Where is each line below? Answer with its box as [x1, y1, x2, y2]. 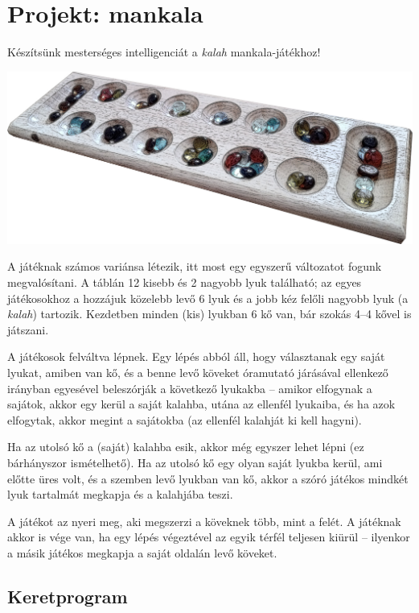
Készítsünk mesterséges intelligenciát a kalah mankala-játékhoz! [7, 43, 321, 60]
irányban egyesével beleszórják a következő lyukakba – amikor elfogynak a [7, 379, 372, 396]
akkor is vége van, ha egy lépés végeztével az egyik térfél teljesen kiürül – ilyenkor [7, 528, 410, 545]
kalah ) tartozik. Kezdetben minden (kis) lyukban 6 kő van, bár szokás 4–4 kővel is [7, 305, 412, 322]
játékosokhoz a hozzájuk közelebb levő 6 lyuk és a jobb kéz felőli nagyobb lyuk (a [7, 289, 409, 306]
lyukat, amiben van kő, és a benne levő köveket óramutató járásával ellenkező [7, 363, 388, 380]
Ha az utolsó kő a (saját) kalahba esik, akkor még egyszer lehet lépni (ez [7, 438, 364, 455]
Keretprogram [7, 583, 128, 608]
